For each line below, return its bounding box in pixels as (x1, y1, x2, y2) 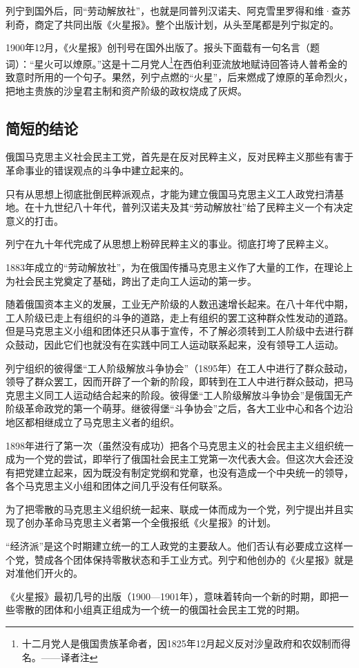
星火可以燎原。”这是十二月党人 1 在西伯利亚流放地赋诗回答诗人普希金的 (34, 54, 348, 71)
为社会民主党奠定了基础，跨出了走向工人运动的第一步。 (6, 273, 257, 288)
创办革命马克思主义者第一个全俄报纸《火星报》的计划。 (24, 515, 276, 530)
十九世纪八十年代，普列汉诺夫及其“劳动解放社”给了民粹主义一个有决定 (34, 200, 353, 214)
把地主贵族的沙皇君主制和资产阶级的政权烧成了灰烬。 (6, 83, 247, 98)
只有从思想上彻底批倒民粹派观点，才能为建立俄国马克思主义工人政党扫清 (6, 186, 334, 201)
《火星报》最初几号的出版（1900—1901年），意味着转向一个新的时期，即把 (6, 588, 339, 603)
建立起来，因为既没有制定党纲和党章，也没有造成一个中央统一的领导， (34, 465, 353, 479)
